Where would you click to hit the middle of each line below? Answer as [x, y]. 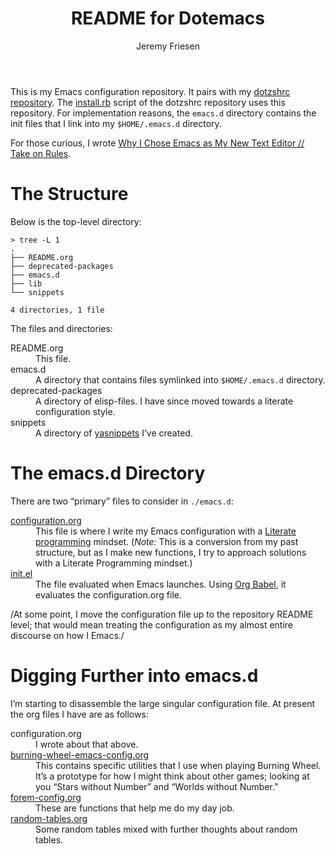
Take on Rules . [41, 153]
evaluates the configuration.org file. [108, 594]
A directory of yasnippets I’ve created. [114, 433]
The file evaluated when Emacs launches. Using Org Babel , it [161, 584]
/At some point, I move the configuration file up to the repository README [162, 614]
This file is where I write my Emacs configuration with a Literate [166, 531]
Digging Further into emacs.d [134, 676]
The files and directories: [61, 328]
